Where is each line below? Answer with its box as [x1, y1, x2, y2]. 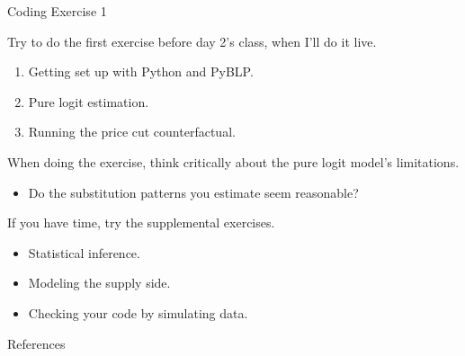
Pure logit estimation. [28, 92, 149, 111]
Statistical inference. [28, 243, 140, 262]
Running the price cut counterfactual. [28, 122, 236, 141]
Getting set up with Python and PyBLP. [28, 62, 254, 81]
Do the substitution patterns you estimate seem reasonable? [28, 182, 359, 201]
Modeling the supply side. [28, 273, 171, 292]
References [7, 334, 66, 352]
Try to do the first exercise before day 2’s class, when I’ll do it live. [7, 31, 377, 50]
